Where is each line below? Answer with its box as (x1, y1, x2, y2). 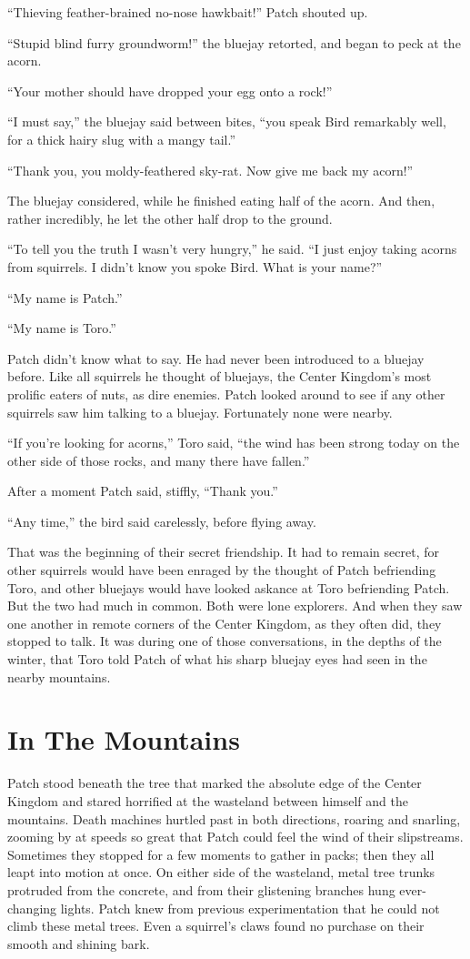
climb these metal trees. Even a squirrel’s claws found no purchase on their (7, 916, 425, 935)
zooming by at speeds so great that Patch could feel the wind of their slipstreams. (7, 827, 464, 846)
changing (7, 898, 57, 917)
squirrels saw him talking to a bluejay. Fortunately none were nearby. (7, 402, 393, 421)
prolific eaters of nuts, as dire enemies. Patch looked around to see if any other (7, 384, 445, 403)
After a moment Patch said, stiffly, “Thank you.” (7, 481, 278, 500)
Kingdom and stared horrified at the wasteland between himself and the (7, 791, 408, 810)
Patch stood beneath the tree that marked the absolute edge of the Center (7, 773, 422, 792)
